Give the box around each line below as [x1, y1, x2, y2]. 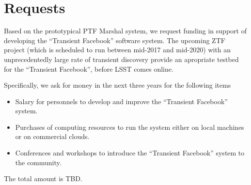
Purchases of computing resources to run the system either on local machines [15, 122, 244, 132]
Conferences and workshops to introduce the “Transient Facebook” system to [15, 148, 245, 158]
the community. [15, 157, 62, 167]
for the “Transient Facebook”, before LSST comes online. [4, 63, 173, 74]
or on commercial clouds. [15, 131, 90, 141]
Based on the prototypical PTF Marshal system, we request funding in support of [4, 26, 247, 36]
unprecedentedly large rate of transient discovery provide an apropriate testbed [4, 54, 239, 64]
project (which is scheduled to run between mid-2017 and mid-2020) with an [4, 45, 231, 55]
